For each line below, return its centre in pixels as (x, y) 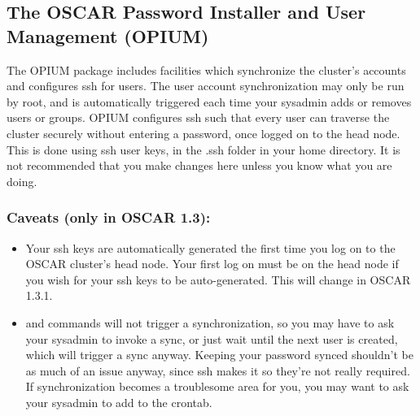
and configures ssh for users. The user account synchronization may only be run (206, 86)
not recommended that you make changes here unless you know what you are (199, 165)
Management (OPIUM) (108, 35)
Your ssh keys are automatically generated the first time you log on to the (210, 247)
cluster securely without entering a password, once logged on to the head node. (203, 133)
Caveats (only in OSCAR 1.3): (109, 217)
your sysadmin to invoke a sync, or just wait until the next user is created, (212, 338)
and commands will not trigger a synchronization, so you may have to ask (210, 322)
